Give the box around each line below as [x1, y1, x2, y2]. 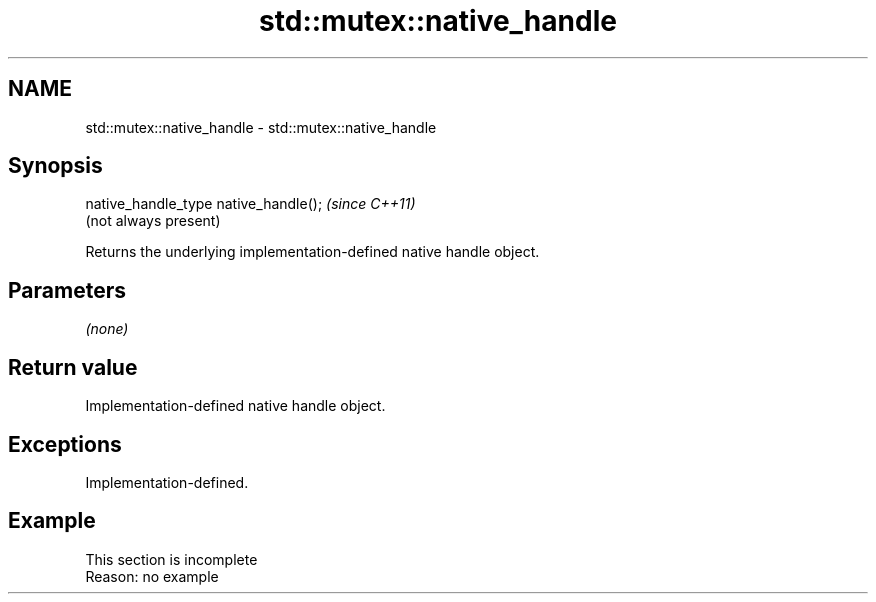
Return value [8, 354, 138, 380]
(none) [85, 320, 129, 338]
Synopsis [8, 153, 103, 179]
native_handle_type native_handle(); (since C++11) [85, 195, 416, 213]
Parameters [8, 277, 126, 303]
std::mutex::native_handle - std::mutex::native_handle [85, 118, 437, 136]
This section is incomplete [85, 550, 258, 568]
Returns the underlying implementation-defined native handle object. [85, 243, 540, 261]
